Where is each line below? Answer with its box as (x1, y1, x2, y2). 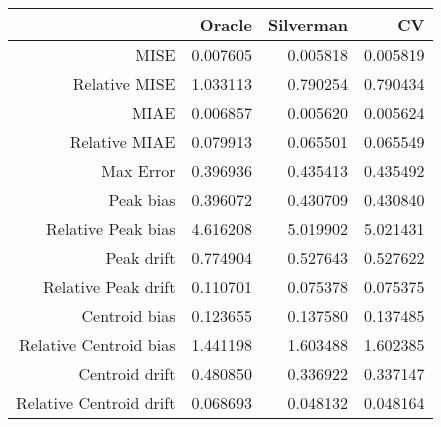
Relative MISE (72, 72, 176, 95)
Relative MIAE (69, 130, 176, 153)
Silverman (267, 13, 349, 36)
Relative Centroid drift (16, 391, 176, 414)
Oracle (199, 13, 252, 36)
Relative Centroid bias (19, 333, 176, 356)
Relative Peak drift (42, 275, 176, 298)
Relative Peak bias (46, 217, 176, 240)
